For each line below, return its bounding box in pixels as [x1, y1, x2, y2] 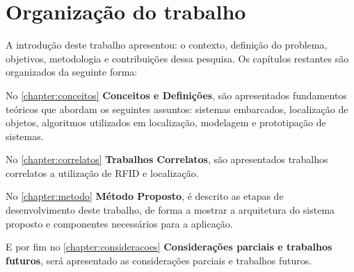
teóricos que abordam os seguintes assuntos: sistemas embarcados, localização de [6, 101, 348, 116]
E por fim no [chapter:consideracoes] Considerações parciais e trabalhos [6, 239, 332, 254]
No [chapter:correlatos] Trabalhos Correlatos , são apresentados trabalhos [6, 152, 328, 167]
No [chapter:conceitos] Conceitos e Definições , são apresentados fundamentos [6, 87, 347, 102]
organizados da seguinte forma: [6, 65, 138, 79]
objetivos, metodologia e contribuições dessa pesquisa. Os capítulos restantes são [6, 51, 349, 65]
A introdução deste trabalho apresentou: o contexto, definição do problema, [6, 37, 328, 52]
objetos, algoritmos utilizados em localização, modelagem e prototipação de [6, 115, 326, 130]
